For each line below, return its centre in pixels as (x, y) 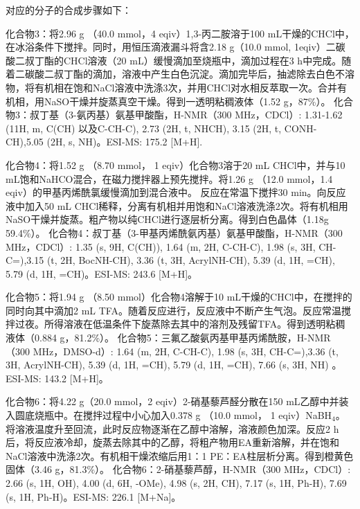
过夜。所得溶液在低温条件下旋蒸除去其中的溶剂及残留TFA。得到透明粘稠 (180, 324)
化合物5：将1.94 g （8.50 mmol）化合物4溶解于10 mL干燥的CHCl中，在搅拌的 (179, 297)
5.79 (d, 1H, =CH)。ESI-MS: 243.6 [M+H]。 (102, 273)
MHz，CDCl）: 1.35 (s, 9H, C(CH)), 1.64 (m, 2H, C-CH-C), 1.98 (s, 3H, (161, 246)
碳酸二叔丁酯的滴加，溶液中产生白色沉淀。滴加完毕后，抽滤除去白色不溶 (189, 74)
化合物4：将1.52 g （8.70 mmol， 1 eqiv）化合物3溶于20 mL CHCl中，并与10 (175, 164)
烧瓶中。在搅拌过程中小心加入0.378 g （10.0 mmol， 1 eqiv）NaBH (183, 415)
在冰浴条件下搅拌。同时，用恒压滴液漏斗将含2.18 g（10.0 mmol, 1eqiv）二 (171, 47)
